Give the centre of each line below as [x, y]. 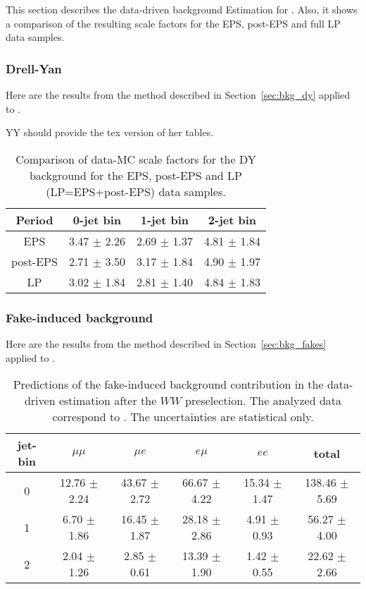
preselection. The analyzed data [264, 401]
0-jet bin [97, 219]
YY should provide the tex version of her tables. [110, 132]
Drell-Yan [34, 68]
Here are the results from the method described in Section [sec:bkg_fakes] [166, 344]
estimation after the [108, 401]
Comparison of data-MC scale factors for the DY [136, 159]
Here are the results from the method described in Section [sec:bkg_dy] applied [178, 95]
